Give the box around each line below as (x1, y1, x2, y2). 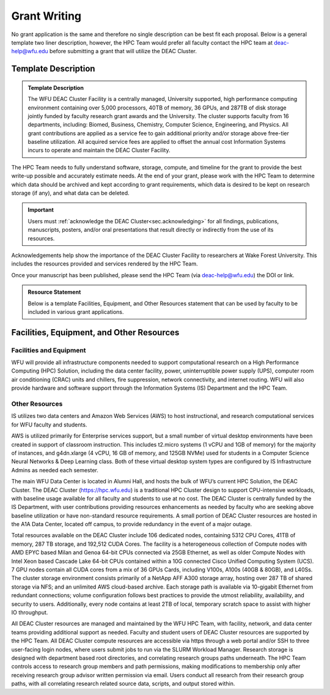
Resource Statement (28, 288, 81, 296)
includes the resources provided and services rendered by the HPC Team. (11, 260, 198, 267)
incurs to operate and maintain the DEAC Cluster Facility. (28, 147, 170, 154)
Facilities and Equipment (11, 346, 86, 354)
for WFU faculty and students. (11, 421, 87, 428)
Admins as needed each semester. (11, 466, 99, 474)
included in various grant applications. (28, 308, 124, 315)
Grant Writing (11, 9, 82, 23)
